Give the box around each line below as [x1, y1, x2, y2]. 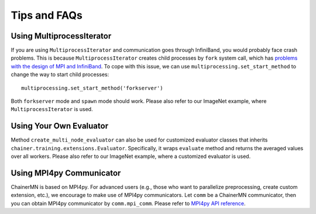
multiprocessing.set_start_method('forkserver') [21, 85, 163, 91]
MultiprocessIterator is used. [11, 106, 93, 113]
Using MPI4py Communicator [11, 168, 121, 178]
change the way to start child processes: [11, 71, 109, 78]
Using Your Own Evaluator [11, 121, 108, 131]
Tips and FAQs [11, 9, 83, 22]
